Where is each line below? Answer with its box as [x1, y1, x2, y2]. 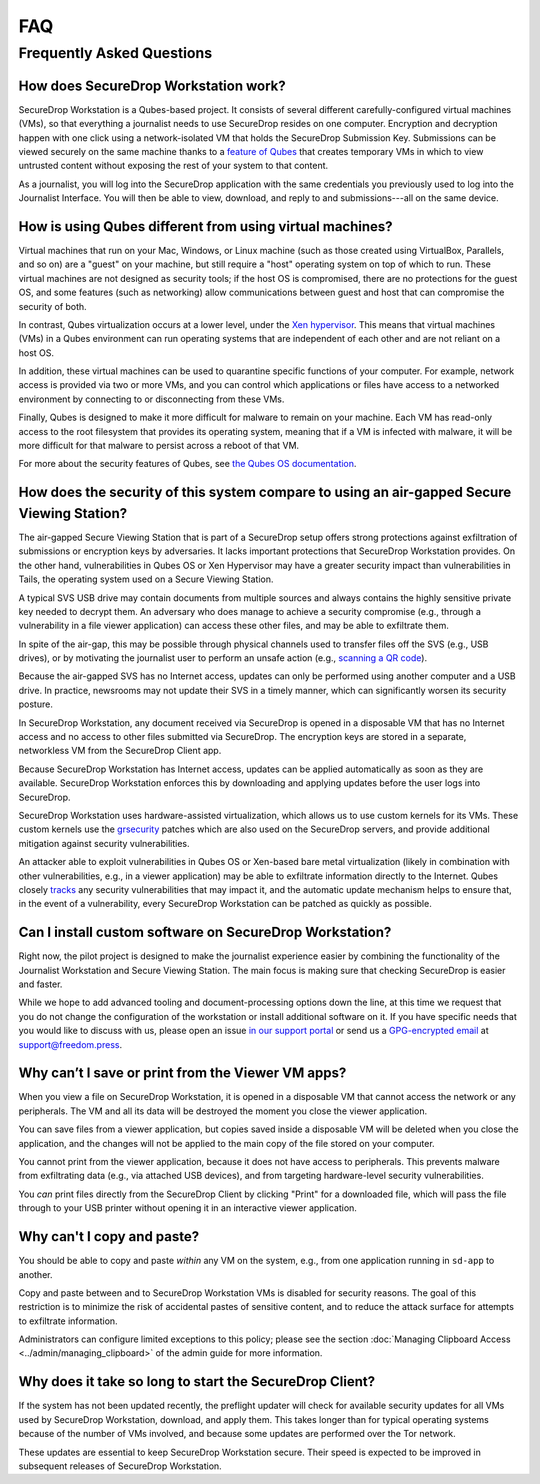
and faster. [18, 978, 63, 990]
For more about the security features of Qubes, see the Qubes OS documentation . [18, 458, 357, 470]
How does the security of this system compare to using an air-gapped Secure [18, 484, 512, 501]
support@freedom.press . [18, 1038, 123, 1050]
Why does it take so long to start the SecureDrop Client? [18, 1373, 375, 1390]
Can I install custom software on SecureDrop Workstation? [18, 924, 392, 941]
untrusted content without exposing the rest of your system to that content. [18, 160, 329, 172]
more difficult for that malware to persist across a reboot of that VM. [18, 440, 300, 452]
